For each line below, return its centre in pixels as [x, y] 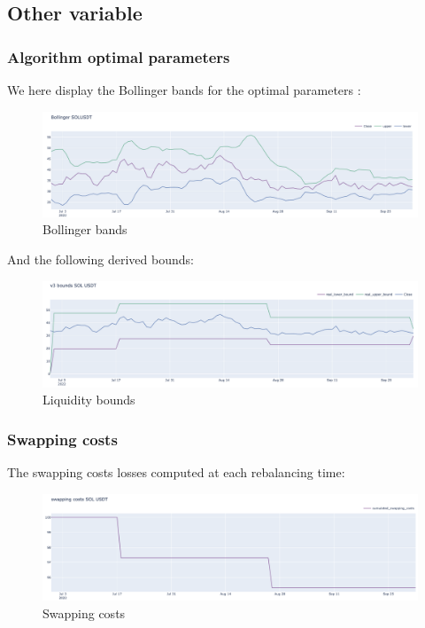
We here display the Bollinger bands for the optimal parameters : [184, 90]
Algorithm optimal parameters [119, 56]
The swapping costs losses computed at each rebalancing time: [176, 472]
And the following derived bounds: [100, 259]
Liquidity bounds [89, 400]
